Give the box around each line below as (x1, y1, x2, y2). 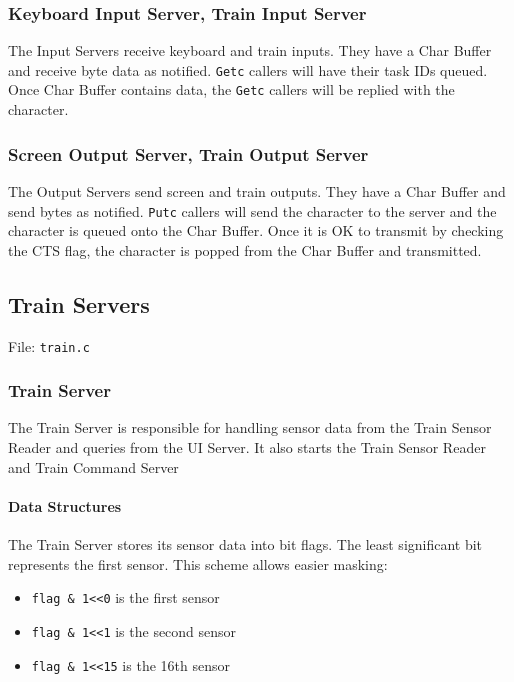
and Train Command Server (8, 456, 179, 477)
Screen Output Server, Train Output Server (8, 141, 369, 166)
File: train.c (8, 335, 90, 356)
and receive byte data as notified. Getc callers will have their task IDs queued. (8, 59, 488, 80)
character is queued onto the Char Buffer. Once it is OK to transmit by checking (8, 220, 504, 241)
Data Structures (8, 495, 122, 516)
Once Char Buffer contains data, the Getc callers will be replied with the (8, 79, 455, 100)
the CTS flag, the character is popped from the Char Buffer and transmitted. (8, 239, 482, 260)
